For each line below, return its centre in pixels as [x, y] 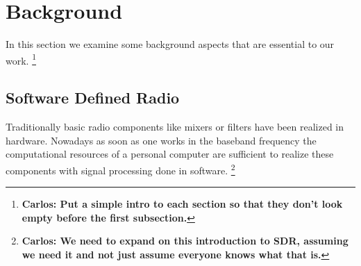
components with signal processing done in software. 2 [120, 169]
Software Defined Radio [93, 98]
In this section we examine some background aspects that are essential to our [170, 44]
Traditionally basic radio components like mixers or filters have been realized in [175, 127]
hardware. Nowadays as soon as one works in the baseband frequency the [161, 140]
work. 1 [21, 59]
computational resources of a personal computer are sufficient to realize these [170, 154]
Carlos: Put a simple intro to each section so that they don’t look [182, 204]
